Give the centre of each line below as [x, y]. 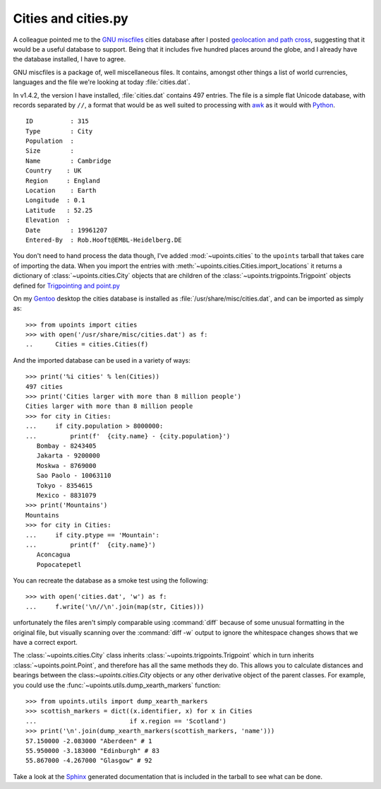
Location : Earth [61, 191]
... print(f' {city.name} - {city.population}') [128, 436]
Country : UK [54, 171]
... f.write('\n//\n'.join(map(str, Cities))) [115, 607]
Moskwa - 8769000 [66, 466]
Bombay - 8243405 [66, 446]
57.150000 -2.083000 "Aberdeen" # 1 [89, 741]
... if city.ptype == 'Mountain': [93, 535]
